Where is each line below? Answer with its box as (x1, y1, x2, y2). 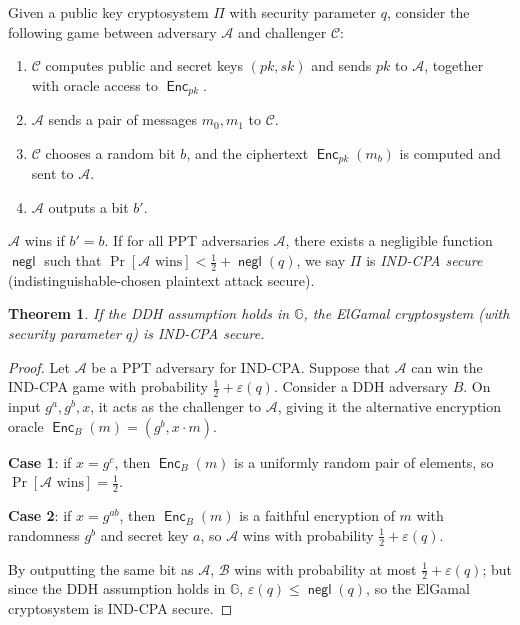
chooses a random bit (45, 142, 176, 163)
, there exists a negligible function (285, 230, 493, 251)
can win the (411, 356, 483, 377)
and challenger (237, 21, 327, 42)
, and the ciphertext (186, 142, 309, 163)
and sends (311, 55, 372, 76)
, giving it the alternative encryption (277, 396, 502, 417)
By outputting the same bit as (8, 558, 194, 579)
